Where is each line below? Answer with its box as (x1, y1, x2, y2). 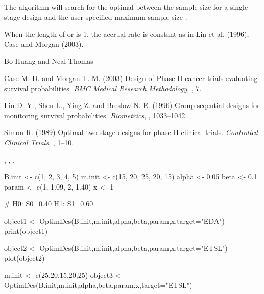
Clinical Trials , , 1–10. (4, 137, 74, 147)
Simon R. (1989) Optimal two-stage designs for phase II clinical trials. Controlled (4, 127, 258, 138)
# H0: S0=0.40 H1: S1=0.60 (4, 198, 93, 209)
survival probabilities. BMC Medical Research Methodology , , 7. (4, 83, 202, 93)
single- (230, 2, 250, 12)
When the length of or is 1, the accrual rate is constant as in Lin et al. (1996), (4, 29, 249, 39)
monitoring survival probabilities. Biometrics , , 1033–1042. (4, 110, 187, 120)
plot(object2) (4, 252, 45, 263)
